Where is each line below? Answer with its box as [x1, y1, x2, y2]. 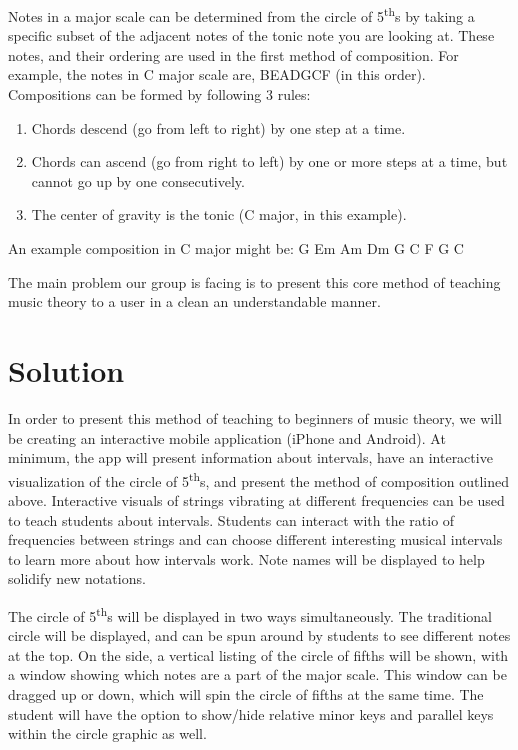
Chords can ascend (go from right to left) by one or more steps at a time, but [31, 151, 508, 172]
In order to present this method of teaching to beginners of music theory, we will [8, 407, 502, 428]
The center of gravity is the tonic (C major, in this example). [31, 204, 407, 225]
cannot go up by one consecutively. [31, 170, 245, 191]
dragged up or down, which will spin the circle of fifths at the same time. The [8, 683, 484, 704]
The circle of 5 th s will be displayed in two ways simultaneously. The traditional [8, 602, 492, 626]
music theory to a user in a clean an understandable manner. [8, 291, 381, 312]
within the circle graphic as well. [8, 723, 207, 744]
